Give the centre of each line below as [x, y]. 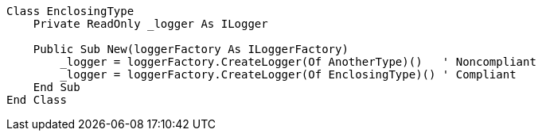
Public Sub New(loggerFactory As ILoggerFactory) [191, 49]
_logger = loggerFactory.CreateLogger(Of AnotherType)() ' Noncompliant [298, 62]
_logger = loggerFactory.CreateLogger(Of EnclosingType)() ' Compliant [288, 74]
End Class [37, 100]
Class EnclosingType [70, 11]
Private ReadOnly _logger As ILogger [150, 24]
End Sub [57, 87]
